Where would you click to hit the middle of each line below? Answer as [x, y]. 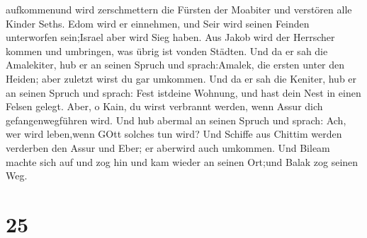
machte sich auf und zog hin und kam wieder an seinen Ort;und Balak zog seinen [182, 161]
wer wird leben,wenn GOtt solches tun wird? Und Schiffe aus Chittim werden [174, 134]
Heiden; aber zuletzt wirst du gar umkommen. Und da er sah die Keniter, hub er [181, 78]
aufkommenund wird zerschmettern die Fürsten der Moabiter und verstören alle [179, 9]
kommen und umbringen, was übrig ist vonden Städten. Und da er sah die [167, 50]
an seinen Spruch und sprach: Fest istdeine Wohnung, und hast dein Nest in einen [183, 92]
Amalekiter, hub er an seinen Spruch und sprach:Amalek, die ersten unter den [175, 65]
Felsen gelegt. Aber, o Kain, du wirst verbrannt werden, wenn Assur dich [164, 106]
